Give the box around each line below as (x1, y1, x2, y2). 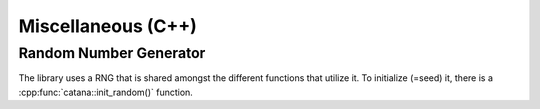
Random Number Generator (18, 44, 206, 62)
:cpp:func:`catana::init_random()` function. (18, 86, 194, 98)
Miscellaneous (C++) (18, 15, 197, 37)
